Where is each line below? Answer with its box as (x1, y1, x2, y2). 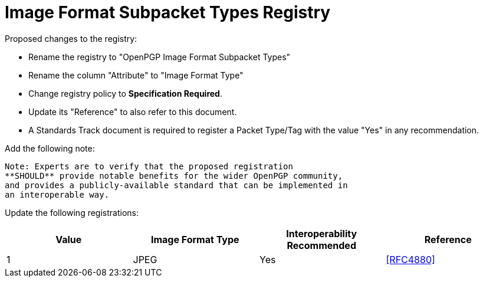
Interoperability (286, 227, 357, 240)
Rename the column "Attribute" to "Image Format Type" (28, 70, 244, 80)
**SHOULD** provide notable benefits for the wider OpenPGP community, (5, 170, 343, 181)
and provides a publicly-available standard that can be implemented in (5, 180, 348, 190)
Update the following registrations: (5, 207, 139, 218)
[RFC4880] (386, 253, 435, 265)
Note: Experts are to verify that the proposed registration (5, 161, 293, 171)
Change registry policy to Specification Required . (28, 88, 222, 99)
